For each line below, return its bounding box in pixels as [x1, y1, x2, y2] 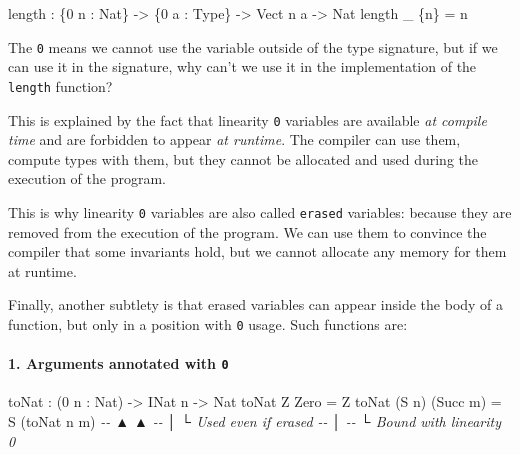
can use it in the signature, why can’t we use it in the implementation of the [8, 56, 477, 77]
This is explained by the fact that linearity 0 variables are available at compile [8, 109, 487, 130]
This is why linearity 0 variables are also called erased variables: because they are [8, 201, 512, 222]
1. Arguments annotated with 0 [8, 353, 229, 374]
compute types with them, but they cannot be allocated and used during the [8, 148, 478, 169]
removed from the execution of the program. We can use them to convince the [8, 221, 487, 242]
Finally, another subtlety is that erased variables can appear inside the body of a [8, 294, 504, 315]
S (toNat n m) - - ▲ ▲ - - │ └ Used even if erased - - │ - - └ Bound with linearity [8, 411, 502, 432]
